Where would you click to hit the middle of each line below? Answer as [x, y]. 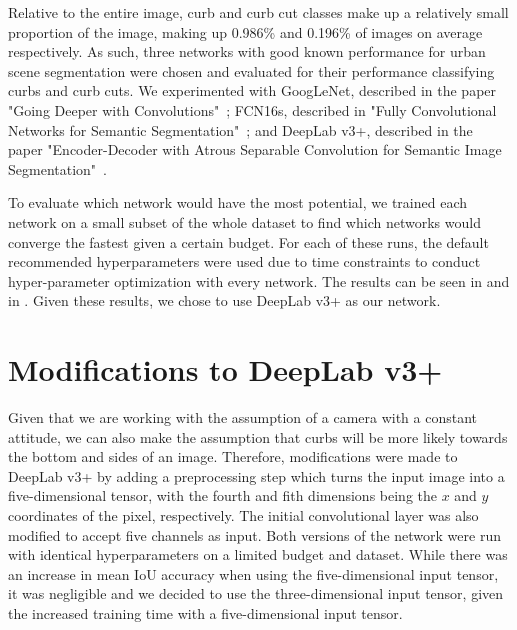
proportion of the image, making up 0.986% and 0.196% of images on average [245, 31]
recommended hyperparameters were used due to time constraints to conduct [244, 261]
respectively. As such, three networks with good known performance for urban [247, 51]
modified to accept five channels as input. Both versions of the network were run [254, 534]
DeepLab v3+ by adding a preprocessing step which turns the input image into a [256, 475]
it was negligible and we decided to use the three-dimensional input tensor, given [256, 593]
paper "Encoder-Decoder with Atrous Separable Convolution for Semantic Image [255, 149]
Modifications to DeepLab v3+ [225, 369]
